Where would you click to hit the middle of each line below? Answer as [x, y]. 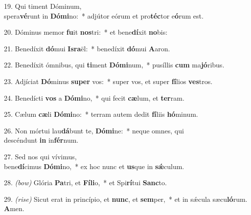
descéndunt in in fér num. [41, 140]
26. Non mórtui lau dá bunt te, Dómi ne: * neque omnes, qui [94, 130]
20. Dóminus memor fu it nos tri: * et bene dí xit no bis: [86, 32]
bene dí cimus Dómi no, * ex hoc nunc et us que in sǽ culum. [94, 166]
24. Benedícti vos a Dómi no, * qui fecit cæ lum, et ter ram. [94, 97]
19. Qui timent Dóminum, [43, 6]
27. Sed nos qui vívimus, [40, 156]
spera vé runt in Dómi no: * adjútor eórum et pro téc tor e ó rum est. [104, 15]
